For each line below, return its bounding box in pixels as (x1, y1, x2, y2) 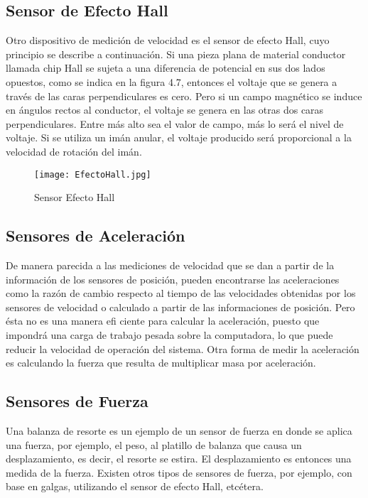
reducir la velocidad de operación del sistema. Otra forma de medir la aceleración (6, 341, 359, 356)
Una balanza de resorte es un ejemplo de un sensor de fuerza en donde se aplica (6, 423, 352, 438)
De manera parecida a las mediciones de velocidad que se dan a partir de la (6, 258, 335, 272)
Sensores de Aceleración (6, 224, 185, 247)
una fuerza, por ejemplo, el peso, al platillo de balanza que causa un (6, 437, 302, 452)
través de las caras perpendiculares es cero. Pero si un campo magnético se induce (6, 88, 362, 103)
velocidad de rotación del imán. (6, 144, 142, 158)
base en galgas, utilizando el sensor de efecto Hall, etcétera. (6, 479, 264, 494)
